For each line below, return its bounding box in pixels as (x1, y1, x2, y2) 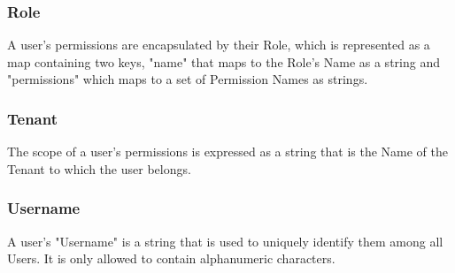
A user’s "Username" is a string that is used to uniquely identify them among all (7, 231, 443, 250)
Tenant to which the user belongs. (7, 159, 191, 178)
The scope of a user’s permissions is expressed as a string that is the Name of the (7, 142, 448, 161)
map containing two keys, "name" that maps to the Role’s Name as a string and (7, 52, 440, 71)
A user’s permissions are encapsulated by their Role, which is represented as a (7, 35, 430, 54)
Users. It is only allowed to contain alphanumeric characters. (7, 249, 335, 268)
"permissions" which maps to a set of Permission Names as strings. (7, 70, 368, 88)
